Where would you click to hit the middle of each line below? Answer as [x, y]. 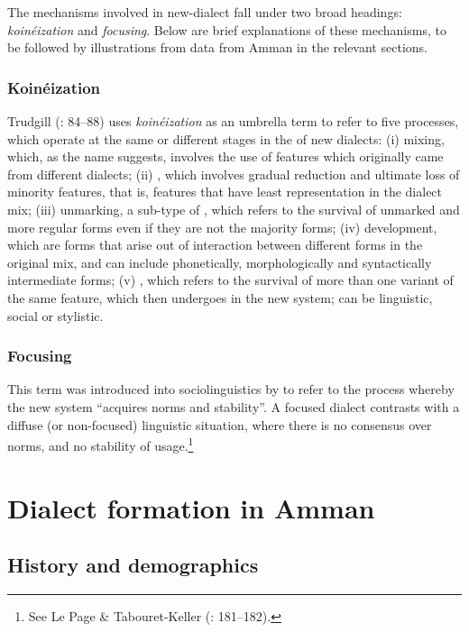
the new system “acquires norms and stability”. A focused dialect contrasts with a [234, 406]
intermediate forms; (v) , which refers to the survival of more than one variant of [230, 280]
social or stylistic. [55, 315]
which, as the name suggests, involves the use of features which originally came [225, 156]
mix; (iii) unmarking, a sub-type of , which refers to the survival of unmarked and [234, 209]
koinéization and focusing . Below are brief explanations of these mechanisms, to [227, 29]
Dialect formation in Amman [191, 507]
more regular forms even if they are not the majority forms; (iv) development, [222, 227]
